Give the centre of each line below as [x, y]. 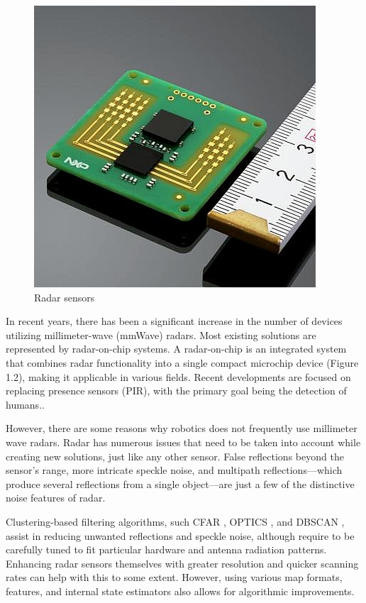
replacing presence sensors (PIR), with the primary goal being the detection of [176, 391]
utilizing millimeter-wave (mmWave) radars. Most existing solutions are [161, 334]
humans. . [25, 404]
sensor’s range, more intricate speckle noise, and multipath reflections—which [174, 470]
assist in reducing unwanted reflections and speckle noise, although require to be [180, 535]
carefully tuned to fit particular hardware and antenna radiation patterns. [166, 549]
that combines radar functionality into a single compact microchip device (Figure [182, 362]
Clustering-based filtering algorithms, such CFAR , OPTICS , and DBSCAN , [175, 521]
